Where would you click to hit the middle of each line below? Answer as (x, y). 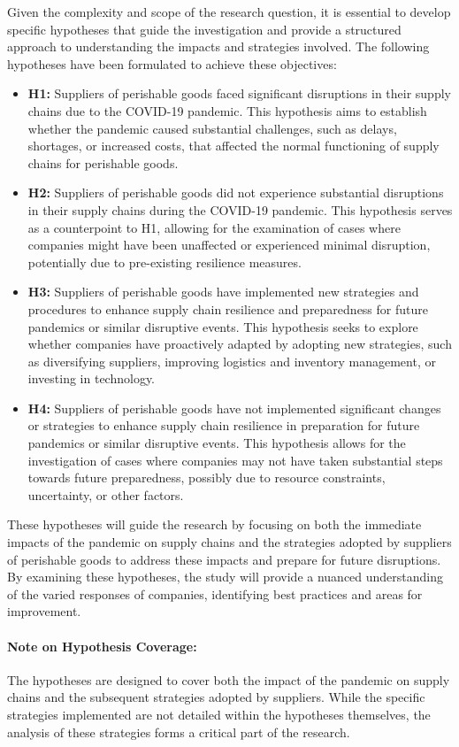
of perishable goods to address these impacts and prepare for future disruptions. (224, 559)
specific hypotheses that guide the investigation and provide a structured (204, 29)
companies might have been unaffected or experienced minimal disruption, (229, 245)
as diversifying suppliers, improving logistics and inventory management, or (232, 361)
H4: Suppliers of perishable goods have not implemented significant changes (234, 408)
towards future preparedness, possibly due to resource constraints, (207, 477)
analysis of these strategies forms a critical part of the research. (179, 732)
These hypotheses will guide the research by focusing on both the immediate (214, 524)
